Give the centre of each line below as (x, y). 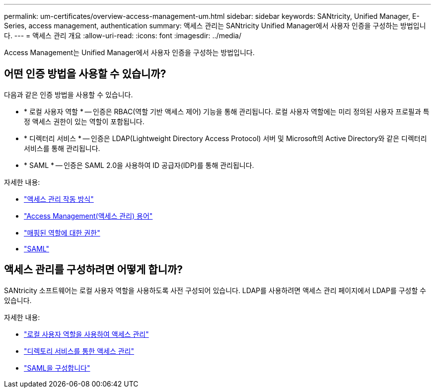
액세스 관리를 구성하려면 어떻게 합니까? (94, 270)
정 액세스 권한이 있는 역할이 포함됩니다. (84, 121)
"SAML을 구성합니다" (57, 368)
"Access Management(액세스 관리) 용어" (88, 216)
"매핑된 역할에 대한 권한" (62, 233)
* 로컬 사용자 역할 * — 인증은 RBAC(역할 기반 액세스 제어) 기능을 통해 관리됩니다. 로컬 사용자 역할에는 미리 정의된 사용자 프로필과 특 (227, 111)
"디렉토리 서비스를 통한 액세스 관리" (79, 351)
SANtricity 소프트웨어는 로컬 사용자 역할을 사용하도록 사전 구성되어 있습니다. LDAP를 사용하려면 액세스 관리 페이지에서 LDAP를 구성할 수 (215, 290)
